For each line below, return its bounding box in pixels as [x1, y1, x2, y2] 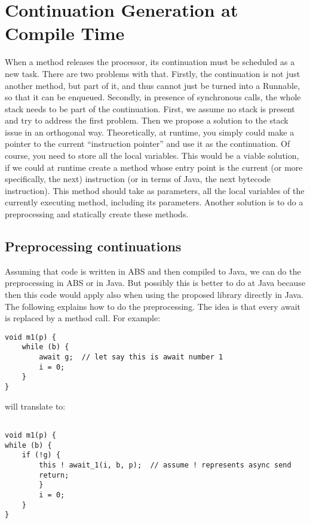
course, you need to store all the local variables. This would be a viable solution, [5, 149, 299, 162]
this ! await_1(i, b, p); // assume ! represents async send [39, 460, 291, 469]
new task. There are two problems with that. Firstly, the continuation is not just [5, 67, 300, 79]
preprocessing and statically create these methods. [5, 208, 189, 220]
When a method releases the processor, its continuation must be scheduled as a [5, 56, 295, 68]
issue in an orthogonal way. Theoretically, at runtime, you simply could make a [5, 125, 294, 138]
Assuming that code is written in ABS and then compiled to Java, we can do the [5, 264, 301, 277]
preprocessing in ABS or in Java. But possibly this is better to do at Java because [5, 276, 306, 289]
